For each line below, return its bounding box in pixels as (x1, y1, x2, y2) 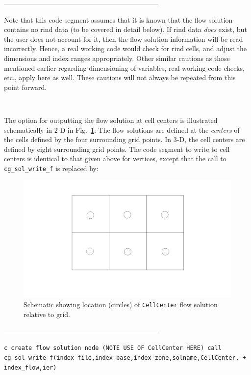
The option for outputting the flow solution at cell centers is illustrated (4, 115, 218, 125)
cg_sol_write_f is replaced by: (4, 163, 99, 173)
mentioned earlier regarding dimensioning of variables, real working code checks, (4, 62, 245, 73)
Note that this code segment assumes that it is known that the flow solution (4, 14, 233, 25)
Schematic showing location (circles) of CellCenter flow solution (24, 299, 218, 310)
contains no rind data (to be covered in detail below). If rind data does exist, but (4, 24, 247, 34)
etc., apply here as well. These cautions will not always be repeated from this (4, 72, 236, 83)
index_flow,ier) (4, 364, 57, 371)
